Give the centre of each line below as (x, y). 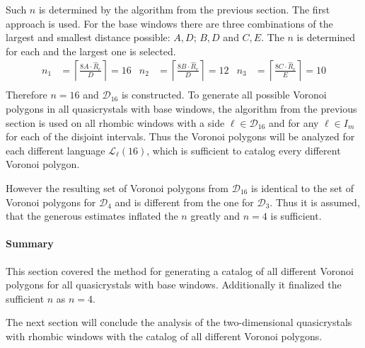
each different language (56, 150)
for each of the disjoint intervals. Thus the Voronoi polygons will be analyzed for (180, 136)
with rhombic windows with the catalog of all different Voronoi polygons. (164, 336)
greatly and (215, 216)
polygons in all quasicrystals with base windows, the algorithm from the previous (181, 109)
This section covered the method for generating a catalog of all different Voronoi (180, 270)
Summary (30, 243)
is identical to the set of (302, 188)
